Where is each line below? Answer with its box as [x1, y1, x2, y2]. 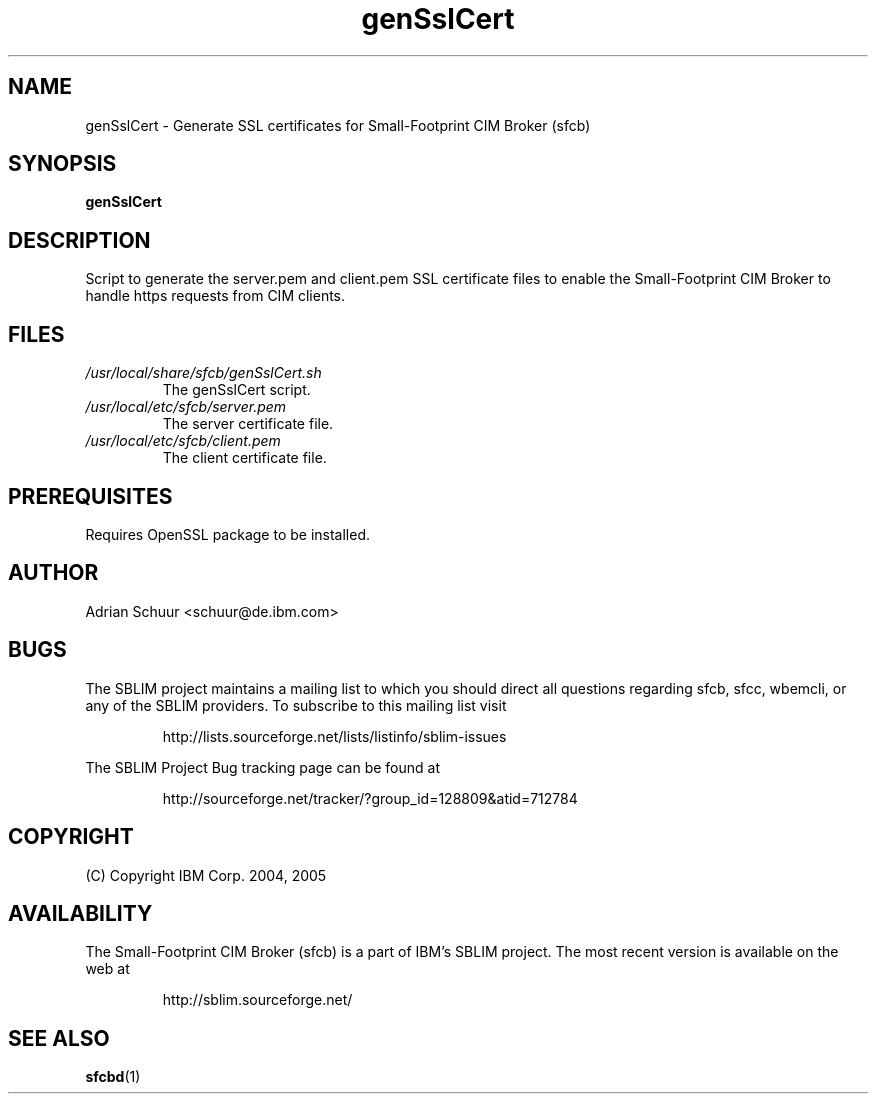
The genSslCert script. [162, 381, 311, 399]
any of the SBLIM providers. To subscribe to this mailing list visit [85, 696, 507, 714]
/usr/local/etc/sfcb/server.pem [85, 398, 287, 416]
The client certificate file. [162, 449, 327, 467]
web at [85, 960, 130, 978]
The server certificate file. [162, 415, 334, 433]
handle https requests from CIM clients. [85, 287, 346, 305]
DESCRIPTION [8, 227, 151, 253]
